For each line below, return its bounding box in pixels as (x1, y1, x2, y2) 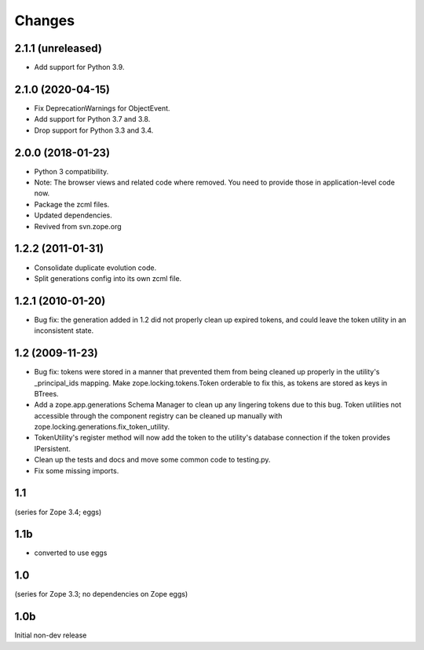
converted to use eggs (34, 548, 108, 557)
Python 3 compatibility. (34, 166, 109, 176)
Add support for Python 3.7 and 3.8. (34, 115, 151, 124)
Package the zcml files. (34, 199, 110, 209)
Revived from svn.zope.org (34, 221, 122, 231)
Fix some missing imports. (34, 466, 119, 475)
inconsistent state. (34, 326, 94, 335)
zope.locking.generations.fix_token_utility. (34, 422, 170, 432)
